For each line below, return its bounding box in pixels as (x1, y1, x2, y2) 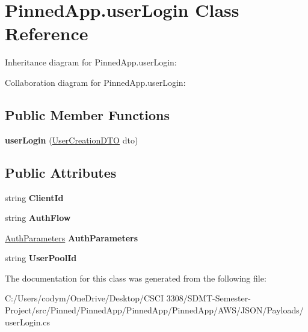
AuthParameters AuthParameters (5, 231, 138, 244)
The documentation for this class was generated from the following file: (5, 271, 266, 284)
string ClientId (5, 191, 64, 204)
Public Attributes (5, 163, 117, 181)
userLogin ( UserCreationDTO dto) (5, 133, 138, 146)
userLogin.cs (5, 315, 51, 328)
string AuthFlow (5, 211, 71, 224)
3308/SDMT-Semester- (166, 292, 251, 304)
